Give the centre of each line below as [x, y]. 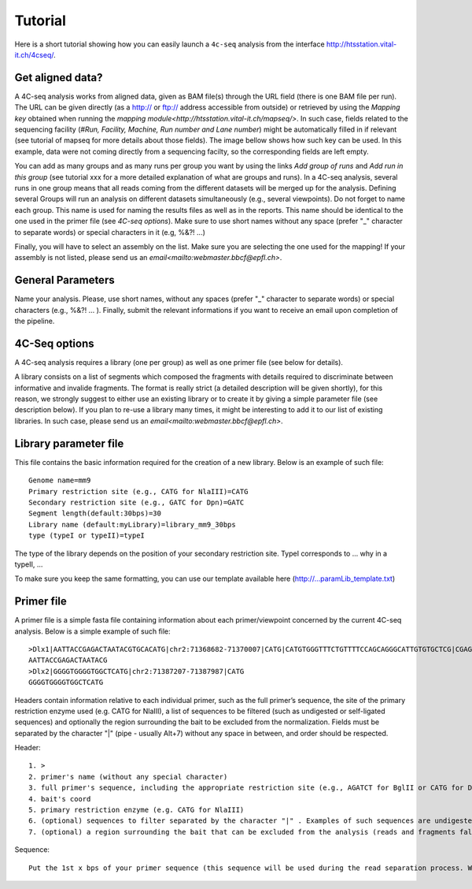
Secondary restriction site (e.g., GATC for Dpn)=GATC [136, 502]
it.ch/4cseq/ [34, 54]
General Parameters [65, 280]
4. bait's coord [60, 799]
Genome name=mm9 [60, 480]
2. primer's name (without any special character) [128, 777]
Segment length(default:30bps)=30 [95, 513]
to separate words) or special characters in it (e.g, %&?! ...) [110, 232]
